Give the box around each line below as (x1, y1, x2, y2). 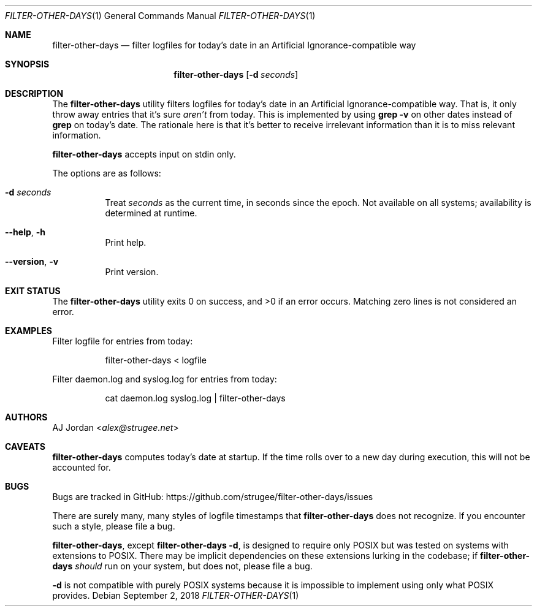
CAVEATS (5, 441, 45, 452)
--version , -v (5, 256, 59, 267)
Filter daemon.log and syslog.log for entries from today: (52, 374, 277, 384)
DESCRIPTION (5, 88, 64, 99)
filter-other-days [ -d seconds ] (173, 69, 299, 80)
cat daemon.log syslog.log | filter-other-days (105, 393, 286, 403)
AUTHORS (5, 412, 48, 422)
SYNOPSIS (5, 59, 50, 69)
